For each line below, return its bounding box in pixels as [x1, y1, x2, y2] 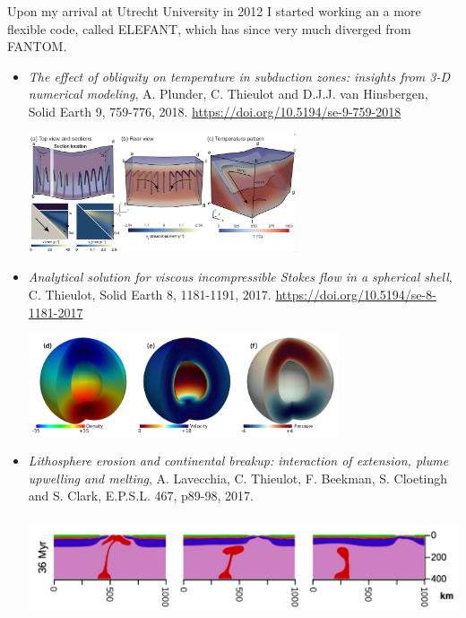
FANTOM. [7, 37, 67, 56]
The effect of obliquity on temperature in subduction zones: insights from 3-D [28, 66, 451, 85]
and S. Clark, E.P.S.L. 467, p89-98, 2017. [28, 486, 254, 505]
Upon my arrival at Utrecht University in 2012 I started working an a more [7, 2, 421, 20]
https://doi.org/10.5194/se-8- [275, 285, 436, 304]
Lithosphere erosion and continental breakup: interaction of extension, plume [28, 451, 449, 470]
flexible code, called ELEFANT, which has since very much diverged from [7, 19, 411, 38]
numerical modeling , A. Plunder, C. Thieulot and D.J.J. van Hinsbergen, [28, 84, 428, 103]
